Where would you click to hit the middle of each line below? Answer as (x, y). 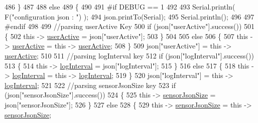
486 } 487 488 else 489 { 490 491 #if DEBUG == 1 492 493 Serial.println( (120, 6)
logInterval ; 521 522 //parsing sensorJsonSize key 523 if (90, 85)
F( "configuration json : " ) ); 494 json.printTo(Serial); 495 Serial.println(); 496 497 (130, 16)
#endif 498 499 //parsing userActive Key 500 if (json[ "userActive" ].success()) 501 (130, 26)
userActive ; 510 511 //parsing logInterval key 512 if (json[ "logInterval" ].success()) (129, 55)
